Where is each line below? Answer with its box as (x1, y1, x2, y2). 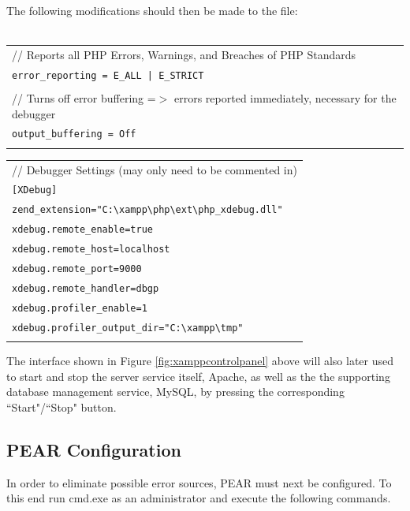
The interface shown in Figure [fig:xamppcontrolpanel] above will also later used (6, 352, 394, 369)
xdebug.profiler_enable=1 (12, 302, 147, 314)
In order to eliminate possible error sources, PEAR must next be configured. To (6, 474, 392, 490)
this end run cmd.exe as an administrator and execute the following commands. (6, 490, 391, 506)
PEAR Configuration (6, 437, 181, 461)
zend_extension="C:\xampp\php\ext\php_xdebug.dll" (12, 204, 283, 216)
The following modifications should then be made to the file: (6, 2, 298, 18)
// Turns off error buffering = (12, 89, 156, 106)
